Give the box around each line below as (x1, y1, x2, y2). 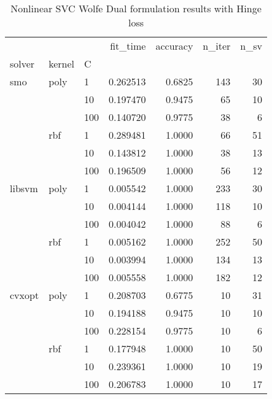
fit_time (110, 39, 146, 53)
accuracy (155, 39, 193, 53)
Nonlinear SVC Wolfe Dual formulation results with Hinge (10, 1, 262, 15)
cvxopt (10, 288, 39, 302)
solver (10, 56, 35, 71)
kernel (49, 56, 74, 71)
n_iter (203, 39, 231, 53)
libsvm (10, 181, 38, 195)
